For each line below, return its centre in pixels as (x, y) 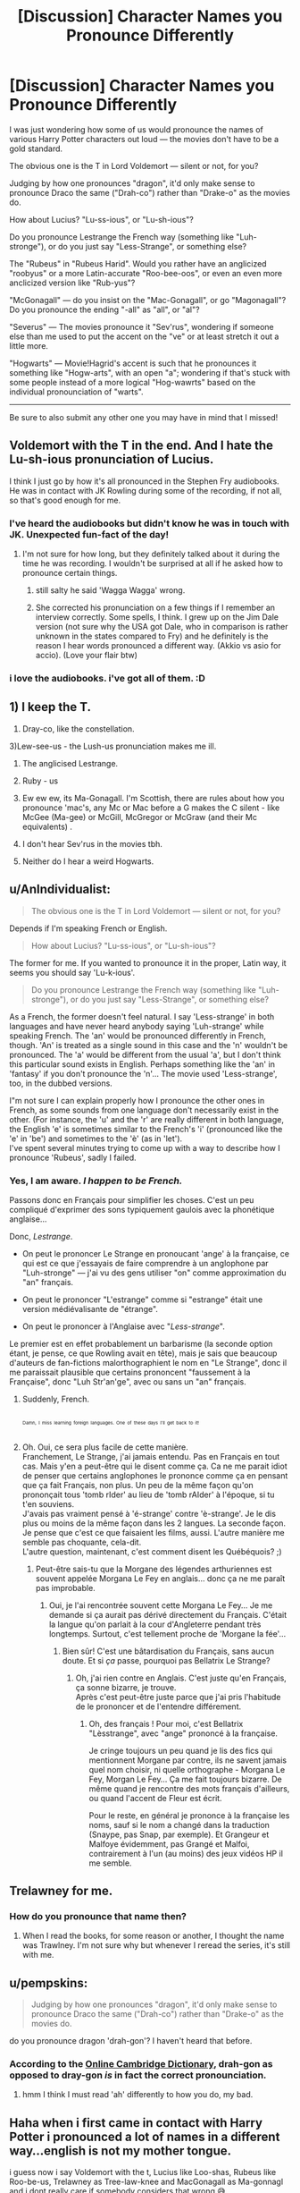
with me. (38, 1955)
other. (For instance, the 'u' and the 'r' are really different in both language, (146, 1119)
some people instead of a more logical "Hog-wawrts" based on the (133, 382)
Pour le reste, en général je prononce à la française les (189, 1815)
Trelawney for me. (61, 1891)
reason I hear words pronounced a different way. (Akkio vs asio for (158, 646)
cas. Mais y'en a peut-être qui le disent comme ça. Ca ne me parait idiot (154, 1466)
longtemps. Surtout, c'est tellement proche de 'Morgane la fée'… (167, 1633)
